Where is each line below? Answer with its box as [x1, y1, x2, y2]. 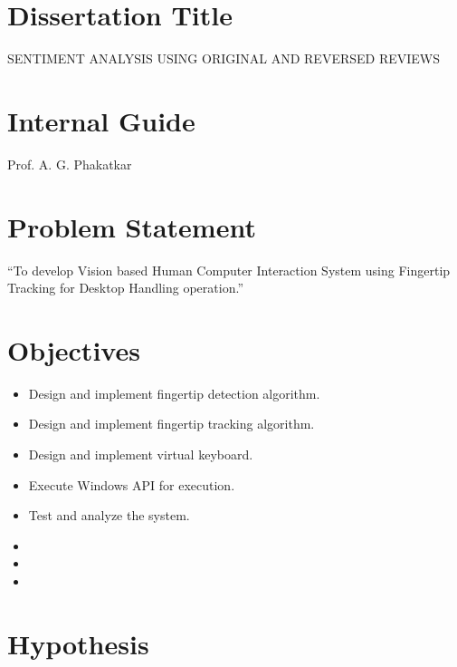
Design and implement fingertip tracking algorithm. [28, 414, 315, 433]
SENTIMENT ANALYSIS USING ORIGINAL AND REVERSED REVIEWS [7, 49, 441, 68]
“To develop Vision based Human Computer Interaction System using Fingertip [7, 260, 451, 279]
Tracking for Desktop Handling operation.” [7, 278, 243, 297]
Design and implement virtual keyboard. [28, 445, 253, 464]
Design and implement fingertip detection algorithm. [28, 383, 320, 402]
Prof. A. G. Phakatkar [7, 154, 132, 173]
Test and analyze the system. [28, 506, 190, 525]
